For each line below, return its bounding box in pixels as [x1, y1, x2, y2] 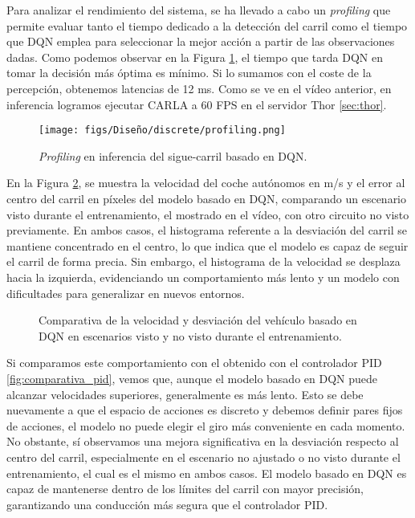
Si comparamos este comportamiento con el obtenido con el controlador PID [6, 354, 382, 371]
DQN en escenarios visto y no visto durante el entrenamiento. [39, 327, 342, 344]
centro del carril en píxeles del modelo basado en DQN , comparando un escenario [6, 190, 407, 206]
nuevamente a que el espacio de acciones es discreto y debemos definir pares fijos [6, 402, 403, 418]
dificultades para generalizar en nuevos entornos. [6, 284, 245, 301]
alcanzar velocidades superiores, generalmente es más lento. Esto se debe [6, 385, 364, 402]
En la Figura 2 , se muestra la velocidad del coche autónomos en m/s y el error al [6, 174, 405, 191]
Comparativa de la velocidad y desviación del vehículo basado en [39, 312, 357, 328]
